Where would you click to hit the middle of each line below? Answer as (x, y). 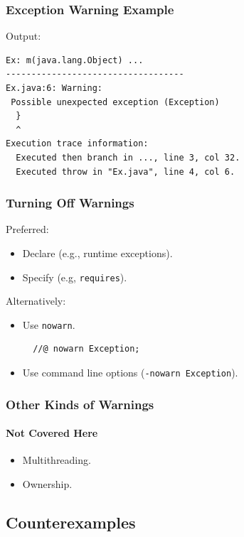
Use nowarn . (49, 324)
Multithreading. (57, 460)
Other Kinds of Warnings (80, 404)
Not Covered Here (52, 433)
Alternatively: (36, 301)
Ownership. (47, 483)
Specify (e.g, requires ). (75, 277)
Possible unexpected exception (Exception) (115, 102)
